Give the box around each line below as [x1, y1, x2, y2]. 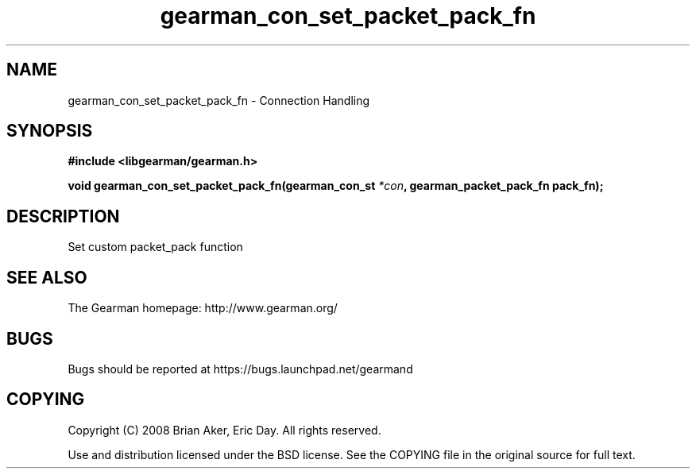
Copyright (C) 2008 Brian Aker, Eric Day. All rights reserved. [68, 423, 381, 437]
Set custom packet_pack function [68, 240, 243, 254]
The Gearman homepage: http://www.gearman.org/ [68, 301, 338, 315]
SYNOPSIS [6, 121, 93, 141]
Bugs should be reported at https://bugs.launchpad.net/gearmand [68, 361, 413, 376]
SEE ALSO [6, 267, 87, 288]
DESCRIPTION [6, 206, 120, 226]
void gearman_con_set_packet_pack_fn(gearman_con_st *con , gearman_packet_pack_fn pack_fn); [68, 179, 604, 193]
